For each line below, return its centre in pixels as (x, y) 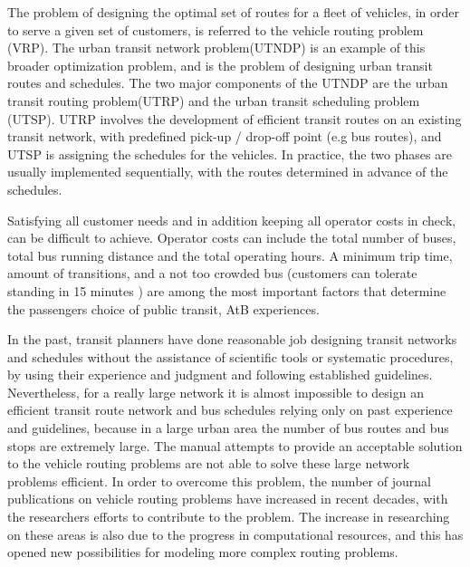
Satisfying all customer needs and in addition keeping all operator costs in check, (232, 220)
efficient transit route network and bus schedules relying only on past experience (230, 410)
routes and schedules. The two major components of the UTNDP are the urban (228, 83)
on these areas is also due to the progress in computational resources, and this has (235, 534)
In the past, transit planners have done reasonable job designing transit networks (232, 339)
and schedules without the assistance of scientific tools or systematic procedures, (230, 356)
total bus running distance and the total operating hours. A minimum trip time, (230, 255)
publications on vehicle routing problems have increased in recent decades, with (228, 499)
